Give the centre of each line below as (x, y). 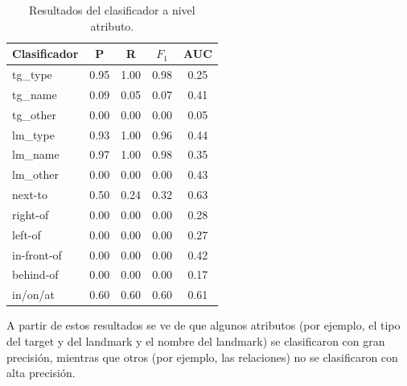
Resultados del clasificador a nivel (112, 10)
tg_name (35, 94)
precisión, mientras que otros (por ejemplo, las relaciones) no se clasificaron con (202, 357)
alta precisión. (41, 373)
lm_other (35, 174)
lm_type (33, 134)
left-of (27, 234)
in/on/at (33, 295)
